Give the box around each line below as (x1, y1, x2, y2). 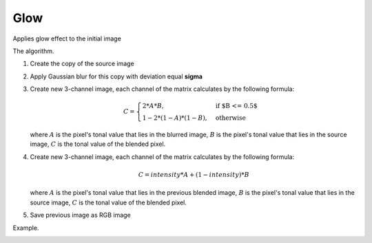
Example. (12, 224, 39, 232)
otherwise (215, 114, 246, 122)
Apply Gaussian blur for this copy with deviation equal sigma (30, 72, 203, 81)
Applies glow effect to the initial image (12, 34, 122, 43)
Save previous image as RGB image (30, 211, 131, 220)
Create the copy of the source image (30, 59, 134, 68)
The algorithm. (12, 47, 54, 55)
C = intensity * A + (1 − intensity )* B (138, 171, 249, 179)
